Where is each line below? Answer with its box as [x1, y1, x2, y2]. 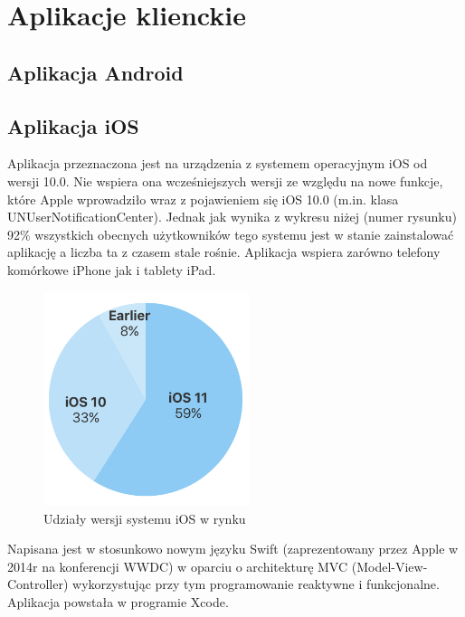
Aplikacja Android [7, 58, 184, 86]
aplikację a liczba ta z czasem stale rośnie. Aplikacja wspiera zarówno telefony [7, 242, 441, 261]
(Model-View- [351, 556, 428, 575]
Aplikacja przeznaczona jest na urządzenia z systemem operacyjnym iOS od [7, 154, 428, 173]
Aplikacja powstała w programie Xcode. [7, 592, 229, 611]
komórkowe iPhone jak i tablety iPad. [7, 260, 216, 279]
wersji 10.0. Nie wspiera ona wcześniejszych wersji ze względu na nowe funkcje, [7, 171, 443, 190]
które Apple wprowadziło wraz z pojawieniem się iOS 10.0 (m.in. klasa [7, 189, 399, 208]
